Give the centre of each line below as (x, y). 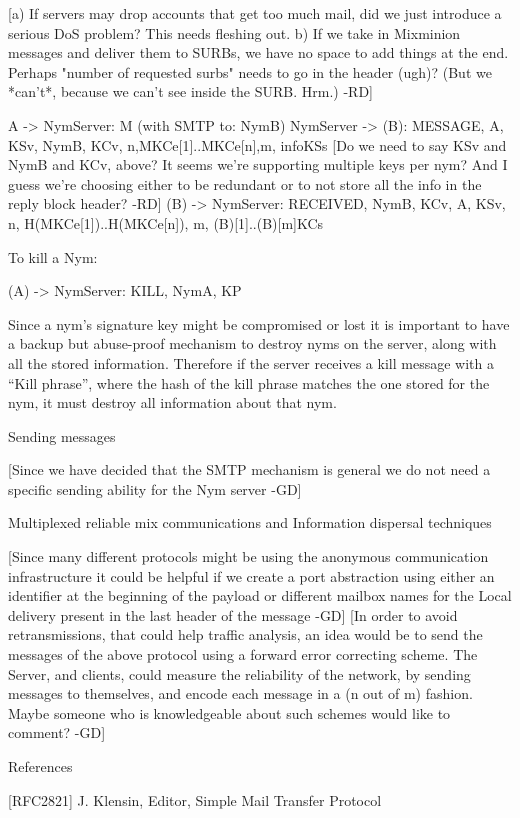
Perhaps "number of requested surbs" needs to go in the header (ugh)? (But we (250, 71)
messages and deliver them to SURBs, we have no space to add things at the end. (258, 52)
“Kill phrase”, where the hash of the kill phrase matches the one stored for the (249, 382)
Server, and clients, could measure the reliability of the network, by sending (239, 673)
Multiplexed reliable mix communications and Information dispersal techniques (250, 522)
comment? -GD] (57, 732)
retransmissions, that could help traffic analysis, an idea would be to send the (245, 634)
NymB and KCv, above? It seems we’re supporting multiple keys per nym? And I (258, 164)
